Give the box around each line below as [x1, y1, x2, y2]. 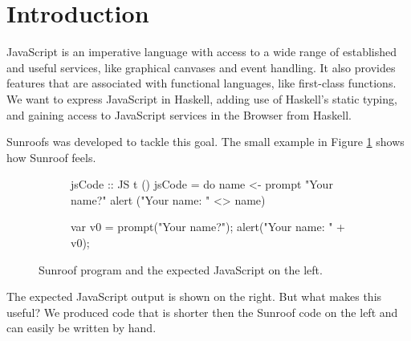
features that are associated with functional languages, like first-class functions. [6, 75, 397, 91]
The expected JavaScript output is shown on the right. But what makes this [6, 288, 382, 305]
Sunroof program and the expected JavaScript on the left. [39, 261, 323, 278]
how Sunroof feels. [6, 148, 96, 165]
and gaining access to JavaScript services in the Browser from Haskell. [6, 106, 352, 123]
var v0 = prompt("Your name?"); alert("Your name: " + [71, 218, 345, 235]
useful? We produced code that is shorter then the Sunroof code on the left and [6, 303, 398, 320]
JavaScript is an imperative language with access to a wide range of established [6, 43, 397, 60]
